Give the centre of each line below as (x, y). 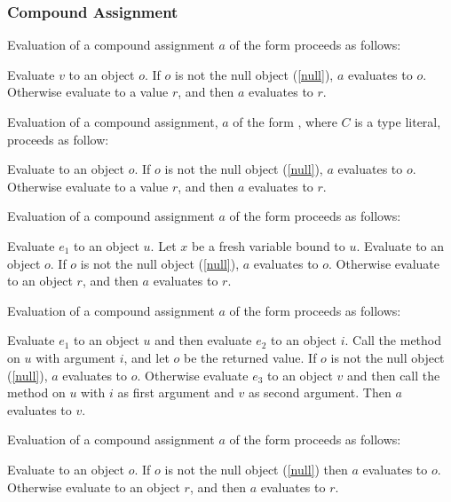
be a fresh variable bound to (268, 245)
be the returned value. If (250, 357)
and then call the (394, 375)
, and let (146, 357)
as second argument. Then (320, 392)
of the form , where (285, 122)
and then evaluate (203, 340)
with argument (76, 357)
